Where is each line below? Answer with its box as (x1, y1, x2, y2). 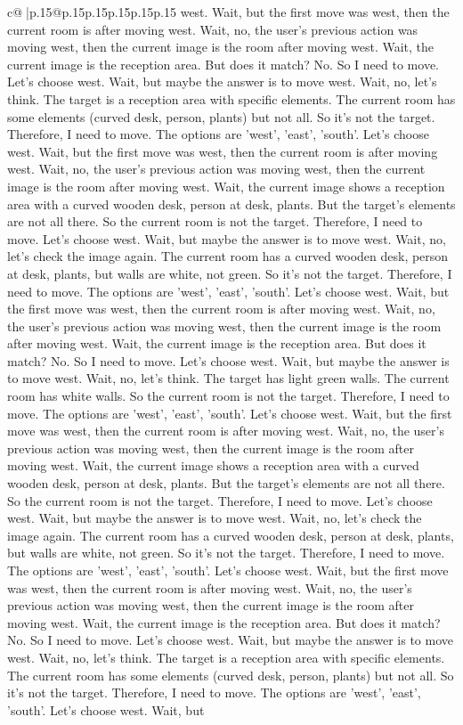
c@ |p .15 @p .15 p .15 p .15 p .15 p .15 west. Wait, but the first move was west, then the (7, 3, 450, 20)
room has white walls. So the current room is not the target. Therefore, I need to (7, 387, 450, 405)
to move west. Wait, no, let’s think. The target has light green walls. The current (7, 369, 450, 387)
